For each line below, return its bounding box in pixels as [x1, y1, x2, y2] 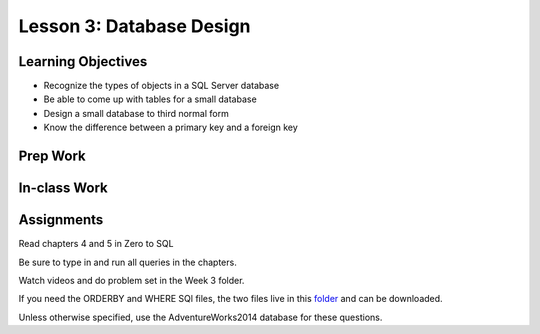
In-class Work [18, 180, 109, 197]
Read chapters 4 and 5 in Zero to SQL [18, 238, 174, 250]
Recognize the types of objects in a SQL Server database [43, 80, 280, 92]
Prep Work [18, 148, 87, 165]
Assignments [18, 211, 104, 229]
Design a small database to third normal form [43, 107, 229, 119]
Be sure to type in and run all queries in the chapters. [18, 256, 237, 268]
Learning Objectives [18, 53, 148, 70]
